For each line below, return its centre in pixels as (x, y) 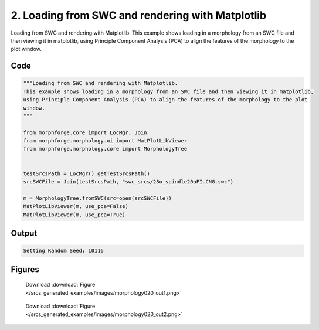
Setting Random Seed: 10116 (63, 251)
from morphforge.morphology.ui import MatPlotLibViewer (105, 141)
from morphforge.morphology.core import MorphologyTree (105, 149)
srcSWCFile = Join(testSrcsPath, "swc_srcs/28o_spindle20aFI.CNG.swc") (128, 182)
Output (24, 233)
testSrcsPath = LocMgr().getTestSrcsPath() (87, 173)
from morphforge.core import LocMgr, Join (85, 132)
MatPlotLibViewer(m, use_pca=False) (76, 206)
